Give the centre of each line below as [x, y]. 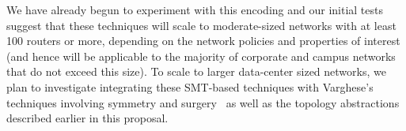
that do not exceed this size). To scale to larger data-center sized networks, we [196, 71]
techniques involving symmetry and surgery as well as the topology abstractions [203, 102]
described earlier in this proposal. [87, 118]
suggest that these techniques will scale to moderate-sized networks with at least [201, 25]
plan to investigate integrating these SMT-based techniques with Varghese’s [190, 86]
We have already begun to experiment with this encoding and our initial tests [195, 9]
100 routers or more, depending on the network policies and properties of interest [203, 41]
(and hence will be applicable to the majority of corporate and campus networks [201, 56]
